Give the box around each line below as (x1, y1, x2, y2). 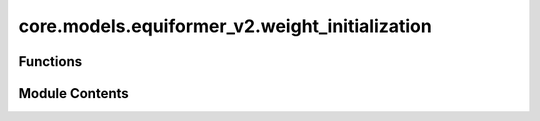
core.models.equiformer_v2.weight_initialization (18, 15, 432, 37)
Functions (18, 53, 83, 70)
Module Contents (18, 85, 129, 102)
